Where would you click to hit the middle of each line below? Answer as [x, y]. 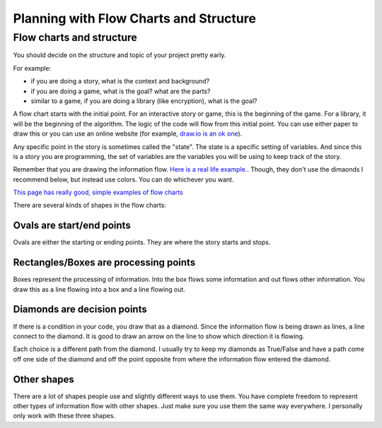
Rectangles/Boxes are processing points [104, 262]
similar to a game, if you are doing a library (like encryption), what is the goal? [144, 101]
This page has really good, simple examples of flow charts [98, 192]
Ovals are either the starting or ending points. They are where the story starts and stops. [142, 242]
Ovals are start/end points [72, 226]
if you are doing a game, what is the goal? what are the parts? [121, 91]
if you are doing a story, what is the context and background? [120, 81]
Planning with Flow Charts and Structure [134, 18]
